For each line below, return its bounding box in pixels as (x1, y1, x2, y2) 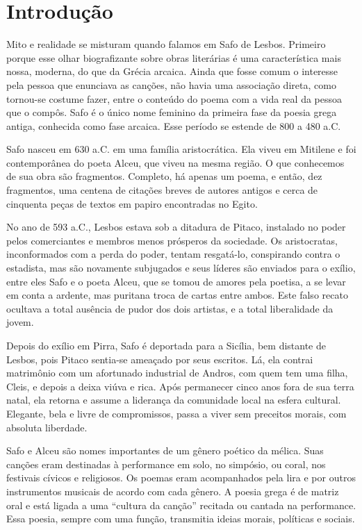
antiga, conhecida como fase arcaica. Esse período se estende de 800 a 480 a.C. (6, 118, 341, 133)
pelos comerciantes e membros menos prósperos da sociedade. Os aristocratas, (6, 233, 338, 247)
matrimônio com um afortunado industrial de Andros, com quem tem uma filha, (6, 365, 348, 380)
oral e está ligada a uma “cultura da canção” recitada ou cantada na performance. (6, 497, 356, 512)
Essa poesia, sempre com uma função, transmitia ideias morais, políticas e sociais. (6, 511, 355, 526)
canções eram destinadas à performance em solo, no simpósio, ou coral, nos (6, 456, 326, 471)
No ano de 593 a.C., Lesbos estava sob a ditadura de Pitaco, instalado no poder (6, 220, 346, 234)
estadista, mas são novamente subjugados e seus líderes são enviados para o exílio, (6, 260, 356, 275)
